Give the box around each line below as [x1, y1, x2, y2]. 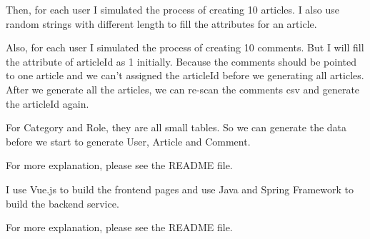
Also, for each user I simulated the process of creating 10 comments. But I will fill [6, 40, 364, 55]
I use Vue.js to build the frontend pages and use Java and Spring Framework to [6, 181, 354, 196]
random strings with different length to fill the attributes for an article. [6, 16, 317, 31]
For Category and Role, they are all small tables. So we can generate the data [6, 120, 347, 135]
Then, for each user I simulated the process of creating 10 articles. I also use [6, 2, 339, 16]
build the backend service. [6, 195, 119, 210]
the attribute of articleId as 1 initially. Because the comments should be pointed [6, 54, 356, 68]
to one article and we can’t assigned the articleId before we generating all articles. [6, 68, 364, 83]
